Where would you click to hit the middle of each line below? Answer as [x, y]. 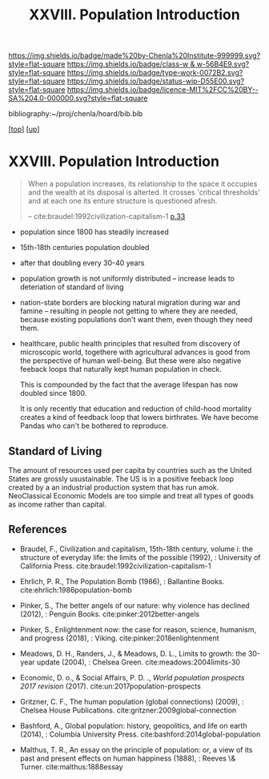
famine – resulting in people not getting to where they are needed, [129, 311]
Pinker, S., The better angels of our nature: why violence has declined [134, 605]
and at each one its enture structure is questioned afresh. [122, 201]
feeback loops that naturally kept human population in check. [121, 369]
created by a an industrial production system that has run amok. [114, 487]
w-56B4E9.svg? [223, 64]
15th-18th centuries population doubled [84, 248]
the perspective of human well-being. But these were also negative [130, 361]
